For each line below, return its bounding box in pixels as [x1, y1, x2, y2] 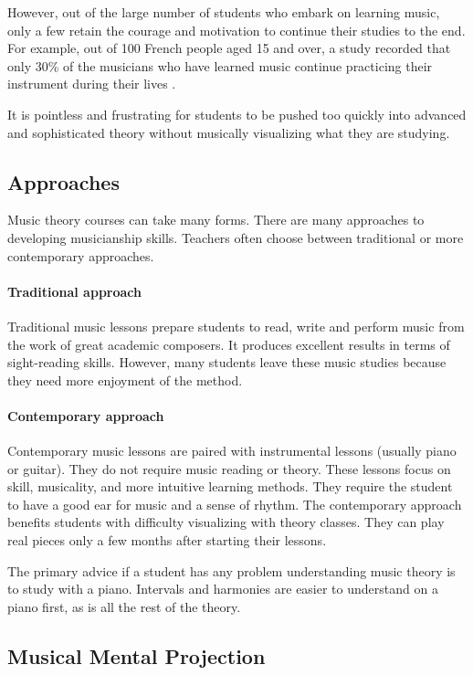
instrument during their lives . [7, 74, 176, 93]
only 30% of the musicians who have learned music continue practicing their [7, 56, 433, 75]
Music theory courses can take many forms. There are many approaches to [7, 210, 425, 229]
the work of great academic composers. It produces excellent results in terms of [7, 334, 450, 353]
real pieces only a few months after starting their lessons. [7, 531, 327, 550]
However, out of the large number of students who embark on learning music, [7, 3, 440, 21]
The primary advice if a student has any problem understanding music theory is [7, 561, 456, 580]
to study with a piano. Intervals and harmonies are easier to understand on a [7, 579, 438, 598]
